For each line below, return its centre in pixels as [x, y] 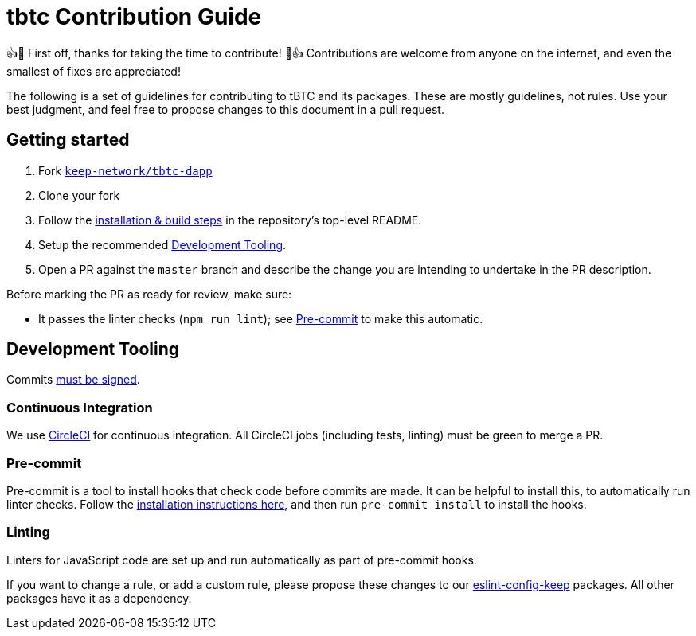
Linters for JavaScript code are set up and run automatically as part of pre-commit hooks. [242, 560]
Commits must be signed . [73, 380]
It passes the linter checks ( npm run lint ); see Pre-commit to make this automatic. [261, 318]
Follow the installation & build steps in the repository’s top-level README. [230, 220]
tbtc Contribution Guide [134, 17]
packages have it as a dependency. [99, 598]
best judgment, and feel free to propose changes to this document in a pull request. [225, 109]
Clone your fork [79, 195]
